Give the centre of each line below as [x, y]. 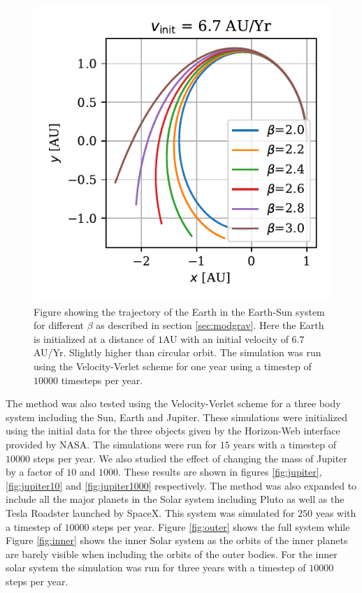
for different [59, 325]
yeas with [336, 512]
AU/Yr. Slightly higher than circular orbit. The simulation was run [178, 352]
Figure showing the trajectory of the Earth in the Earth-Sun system [179, 311]
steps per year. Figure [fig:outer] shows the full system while [221, 526]
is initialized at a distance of [94, 338]
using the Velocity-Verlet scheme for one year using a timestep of [173, 366]
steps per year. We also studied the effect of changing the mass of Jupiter [190, 458]
